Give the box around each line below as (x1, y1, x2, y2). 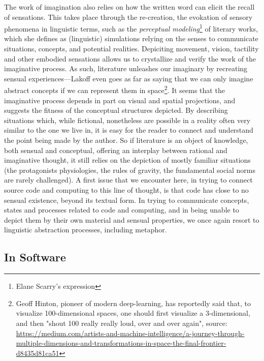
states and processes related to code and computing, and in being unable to (4, 204, 239, 215)
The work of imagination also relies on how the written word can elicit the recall (4, 2, 255, 12)
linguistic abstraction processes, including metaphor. (4, 224, 167, 235)
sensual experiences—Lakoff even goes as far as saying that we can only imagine (4, 73, 253, 83)
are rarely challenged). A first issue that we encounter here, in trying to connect (4, 174, 253, 185)
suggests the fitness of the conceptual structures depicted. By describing (4, 105, 228, 115)
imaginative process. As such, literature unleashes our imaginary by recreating (4, 63, 248, 74)
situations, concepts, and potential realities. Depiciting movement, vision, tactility (4, 43, 259, 54)
